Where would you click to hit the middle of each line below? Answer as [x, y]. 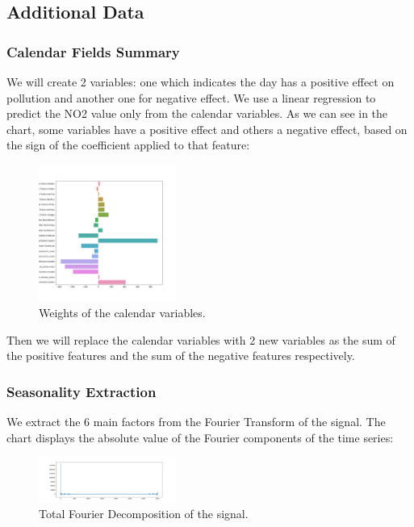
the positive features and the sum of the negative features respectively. [181, 356]
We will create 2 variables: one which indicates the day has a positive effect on [201, 82]
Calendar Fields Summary [93, 51]
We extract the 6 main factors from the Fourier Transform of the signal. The [196, 422]
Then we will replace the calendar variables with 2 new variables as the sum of [201, 339]
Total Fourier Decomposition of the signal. [144, 514]
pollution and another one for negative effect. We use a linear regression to [191, 97]
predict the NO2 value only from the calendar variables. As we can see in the [197, 113]
